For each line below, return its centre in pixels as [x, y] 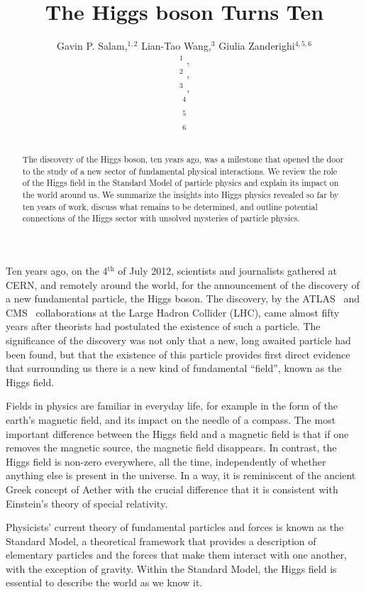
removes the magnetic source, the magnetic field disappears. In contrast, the [171, 448]
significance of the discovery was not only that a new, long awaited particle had [178, 340]
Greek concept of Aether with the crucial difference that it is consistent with [172, 489]
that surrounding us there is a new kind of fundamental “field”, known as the [174, 368]
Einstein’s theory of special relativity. [87, 503]
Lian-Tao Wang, [176, 46]
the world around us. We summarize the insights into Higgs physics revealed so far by [181, 195]
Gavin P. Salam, [92, 46]
